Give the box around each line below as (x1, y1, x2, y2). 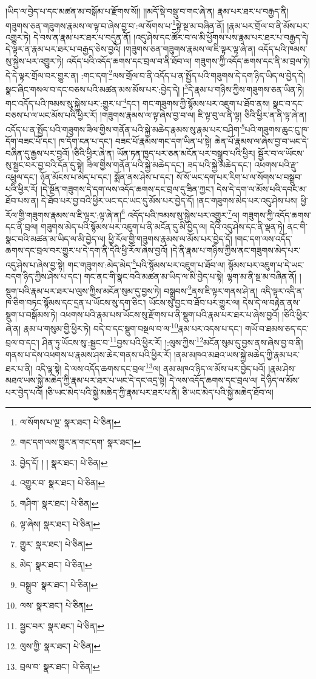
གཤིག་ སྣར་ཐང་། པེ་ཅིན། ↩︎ (19, 497, 99, 509)
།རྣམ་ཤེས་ (268, 362, 296, 374)
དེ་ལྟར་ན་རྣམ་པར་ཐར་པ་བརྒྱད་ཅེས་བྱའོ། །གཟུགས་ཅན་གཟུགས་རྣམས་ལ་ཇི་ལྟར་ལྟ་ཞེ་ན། (5, 42, 255, 55)
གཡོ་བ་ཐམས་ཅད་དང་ (244, 322, 309, 334)
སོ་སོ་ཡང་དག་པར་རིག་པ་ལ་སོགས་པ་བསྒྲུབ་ (176, 171, 302, 183)
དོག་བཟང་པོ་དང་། (5, 135, 56, 147)
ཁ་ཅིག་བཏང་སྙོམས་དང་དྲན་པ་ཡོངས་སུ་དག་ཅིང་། (5, 296, 146, 308)
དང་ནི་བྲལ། (5, 220, 38, 233)
